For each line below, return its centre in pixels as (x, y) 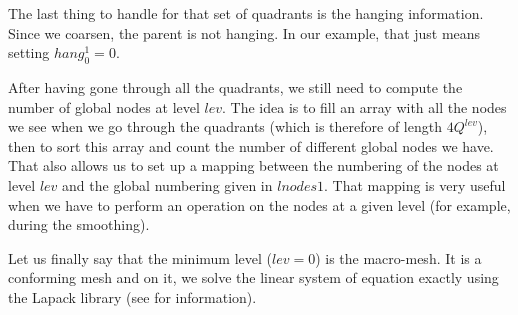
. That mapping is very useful (414, 184)
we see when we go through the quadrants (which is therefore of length (225, 126)
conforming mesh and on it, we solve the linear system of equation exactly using (253, 277)
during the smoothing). (79, 224)
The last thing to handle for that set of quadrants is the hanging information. (246, 13)
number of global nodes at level (104, 106)
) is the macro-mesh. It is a (398, 257)
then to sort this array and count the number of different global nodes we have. (251, 145)
